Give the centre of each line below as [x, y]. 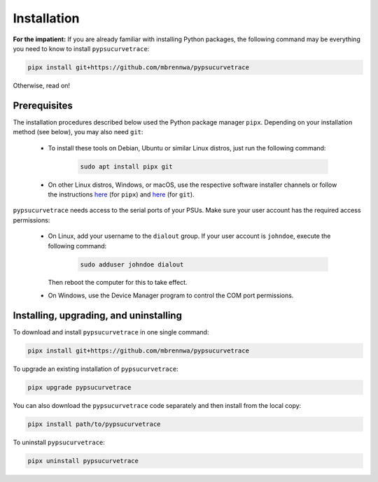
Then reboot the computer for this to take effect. [118, 283]
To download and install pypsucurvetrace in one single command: [111, 332]
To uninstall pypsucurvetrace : [59, 442]
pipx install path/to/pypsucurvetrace [94, 424]
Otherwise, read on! [41, 85]
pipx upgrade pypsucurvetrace [79, 387]
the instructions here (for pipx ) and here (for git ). [121, 194]
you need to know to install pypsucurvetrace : [81, 48]
